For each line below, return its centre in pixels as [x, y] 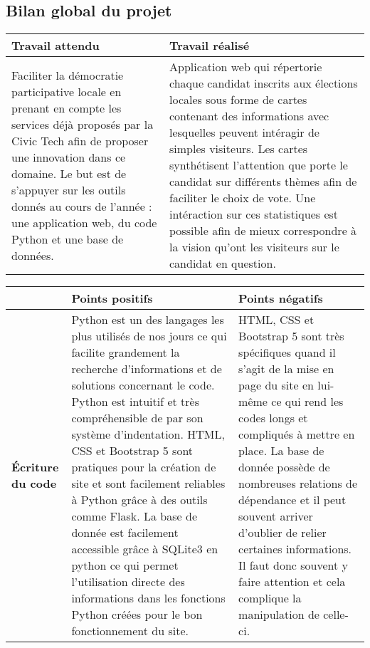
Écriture [35, 467]
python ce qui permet [125, 565]
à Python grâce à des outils [139, 500]
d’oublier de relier [282, 533]
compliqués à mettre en [297, 434]
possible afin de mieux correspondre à [263, 231]
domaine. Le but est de [69, 173]
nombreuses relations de [298, 484]
